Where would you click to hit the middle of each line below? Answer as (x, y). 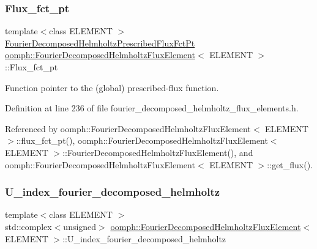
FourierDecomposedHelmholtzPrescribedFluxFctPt (100, 43)
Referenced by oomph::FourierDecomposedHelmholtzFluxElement (128, 128)
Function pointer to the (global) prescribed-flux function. (112, 87)
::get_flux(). (290, 164)
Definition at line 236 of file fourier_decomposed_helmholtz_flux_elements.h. (152, 108)
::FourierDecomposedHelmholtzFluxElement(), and (158, 152)
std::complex (28, 226)
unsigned (80, 226)
